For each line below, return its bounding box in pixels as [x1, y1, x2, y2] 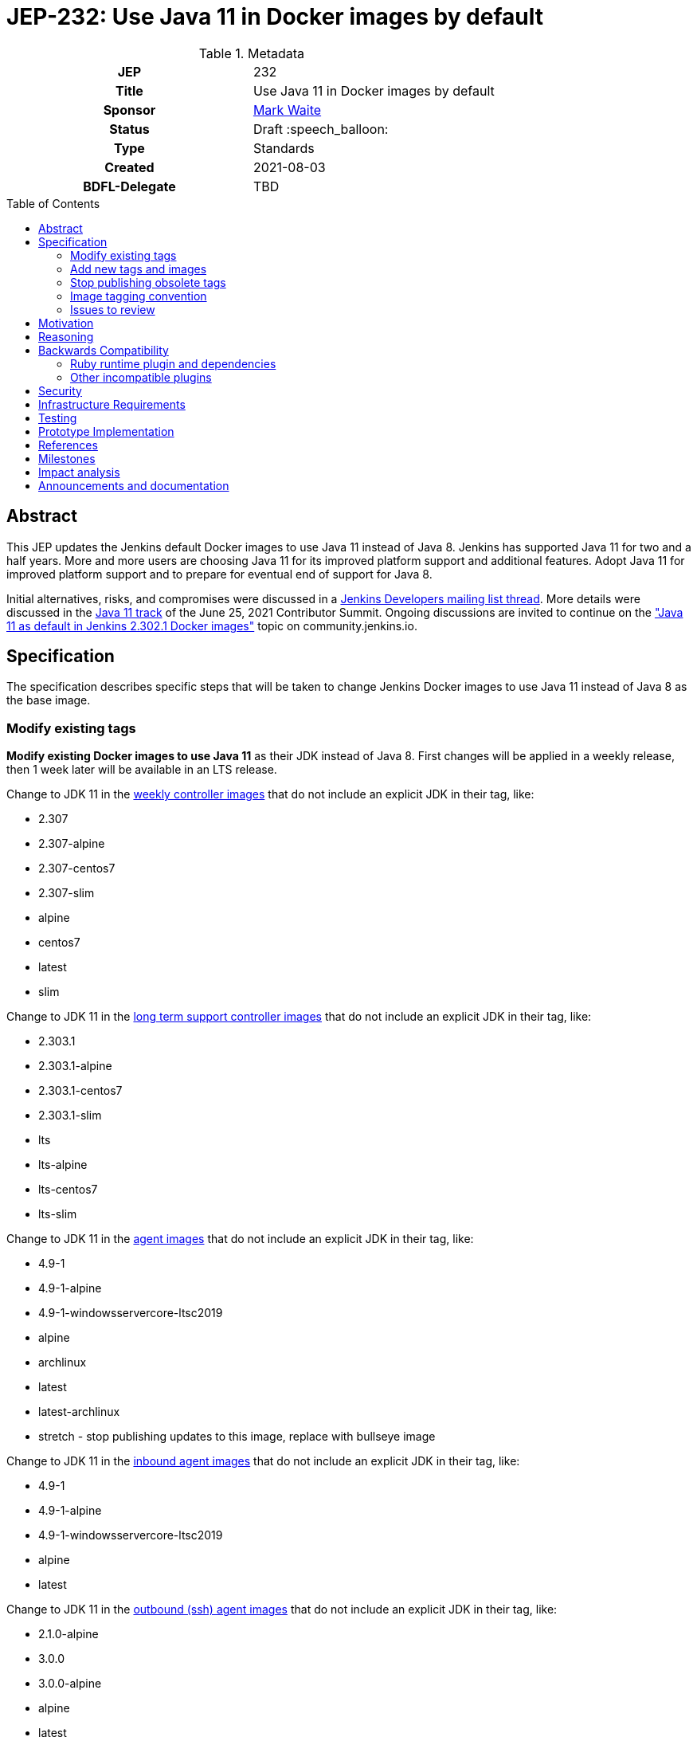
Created [104, 159, 155, 175]
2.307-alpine [38, 837, 105, 851]
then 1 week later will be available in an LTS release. [6, 763, 277, 777]
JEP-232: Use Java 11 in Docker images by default [6, 3, 543, 30]
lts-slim [38, 1207, 77, 1221]
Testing [38, 410, 77, 425]
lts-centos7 [38, 1182, 98, 1197]
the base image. [6, 693, 91, 708]
